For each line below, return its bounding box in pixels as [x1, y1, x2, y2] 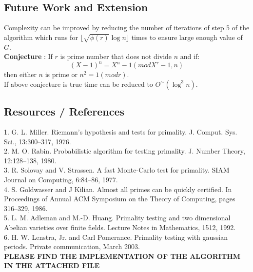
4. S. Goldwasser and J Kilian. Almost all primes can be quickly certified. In [4, 184, 232, 194]
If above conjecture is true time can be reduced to [4, 78, 153, 89]
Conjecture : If [4, 51, 53, 61]
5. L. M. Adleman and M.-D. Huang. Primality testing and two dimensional [4, 213, 231, 223]
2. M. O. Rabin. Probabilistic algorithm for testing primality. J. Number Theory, [4, 146, 245, 156]
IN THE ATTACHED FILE [4, 260, 100, 271]
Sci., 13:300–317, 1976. [4, 136, 71, 146]
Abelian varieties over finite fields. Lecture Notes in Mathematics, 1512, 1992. [4, 222, 236, 232]
